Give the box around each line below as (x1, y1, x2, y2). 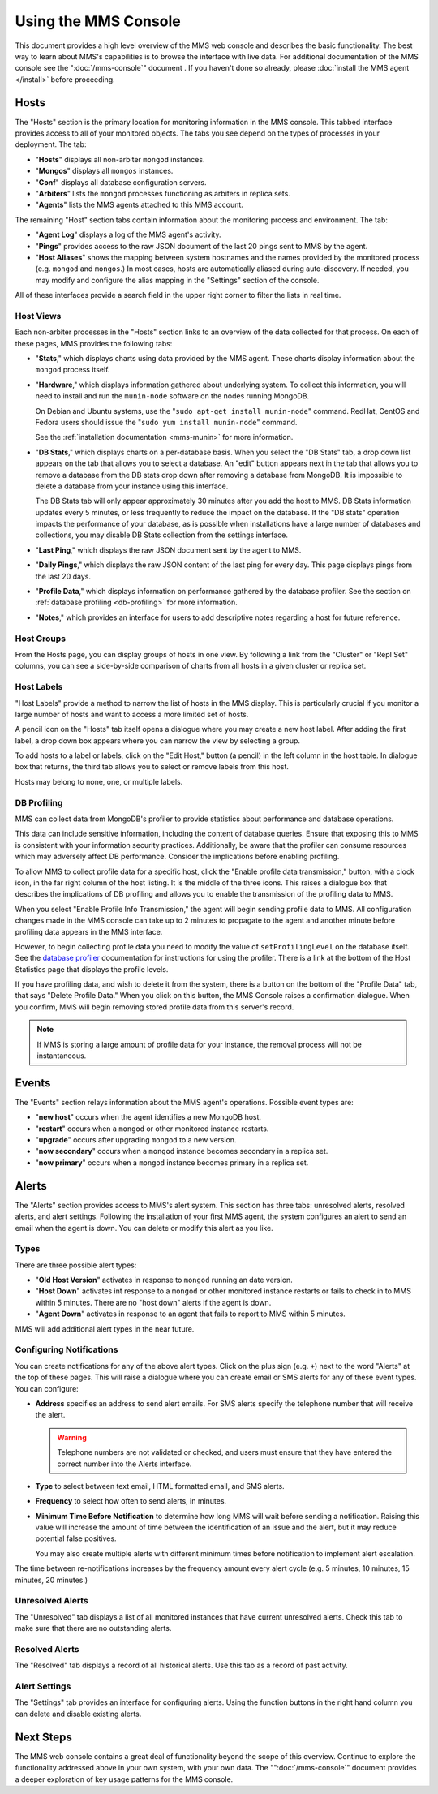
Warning (57, 1432, 87, 1442)
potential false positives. (35, 1534, 117, 1543)
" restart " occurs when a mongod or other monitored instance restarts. (35, 1124, 269, 1134)
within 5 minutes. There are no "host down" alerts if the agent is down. (35, 1297, 272, 1307)
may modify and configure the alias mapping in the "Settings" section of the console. (35, 275, 320, 285)
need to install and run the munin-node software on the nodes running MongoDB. (35, 391, 310, 401)
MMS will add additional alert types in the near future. (15, 1323, 195, 1334)
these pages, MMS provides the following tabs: (15, 338, 173, 348)
